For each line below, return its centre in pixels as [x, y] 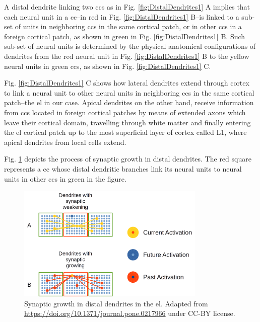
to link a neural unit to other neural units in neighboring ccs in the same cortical [129, 92]
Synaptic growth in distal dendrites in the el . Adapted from [116, 303]
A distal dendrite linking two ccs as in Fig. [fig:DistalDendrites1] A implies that [127, 7]
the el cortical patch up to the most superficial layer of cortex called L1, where [125, 132]
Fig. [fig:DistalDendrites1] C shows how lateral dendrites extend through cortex [127, 83]
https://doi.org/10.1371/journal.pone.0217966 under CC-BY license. [130, 313]
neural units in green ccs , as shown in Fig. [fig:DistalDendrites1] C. [108, 66]
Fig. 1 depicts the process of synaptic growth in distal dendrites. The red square [128, 159]
